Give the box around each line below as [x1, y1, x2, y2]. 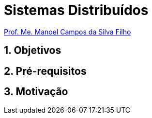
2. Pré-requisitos [4, 65, 87, 77]
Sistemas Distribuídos [4, 2, 149, 18]
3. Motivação [4, 85, 68, 98]
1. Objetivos [4, 44, 61, 57]
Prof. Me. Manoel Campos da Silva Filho [4, 27, 131, 36]
